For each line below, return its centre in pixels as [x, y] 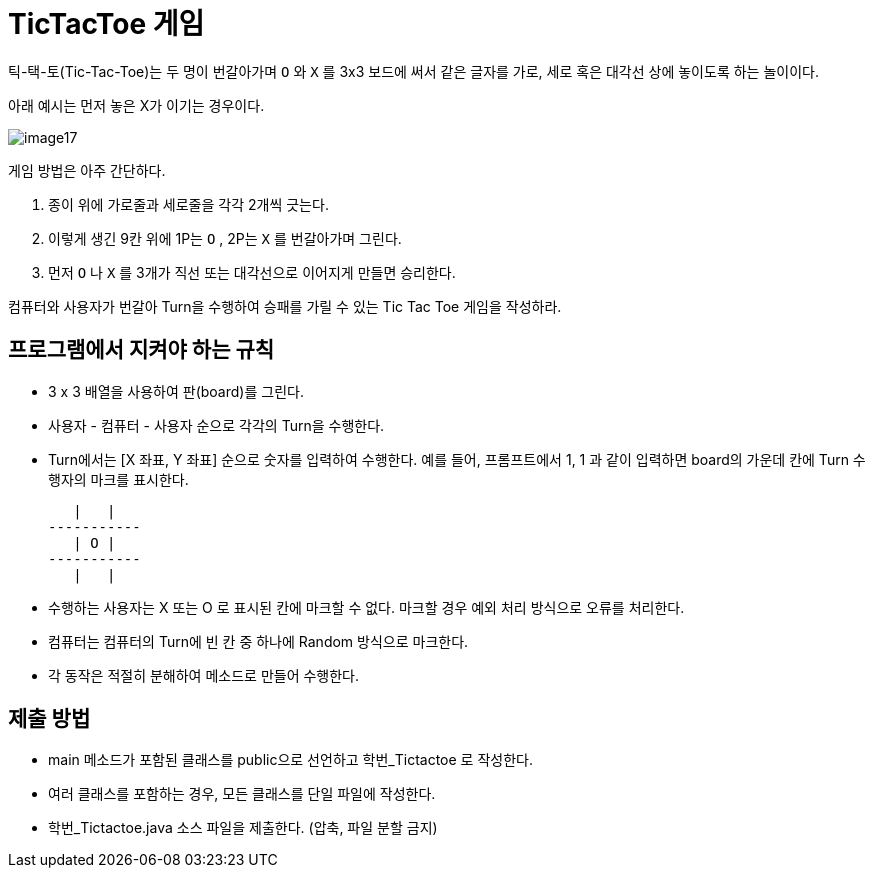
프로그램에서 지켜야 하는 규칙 [141, 350]
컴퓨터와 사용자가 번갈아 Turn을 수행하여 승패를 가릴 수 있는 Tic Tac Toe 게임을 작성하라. [285, 306]
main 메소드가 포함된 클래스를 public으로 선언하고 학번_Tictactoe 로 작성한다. [290, 760]
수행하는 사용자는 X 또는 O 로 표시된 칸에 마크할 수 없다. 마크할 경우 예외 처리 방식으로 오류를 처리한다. [366, 607]
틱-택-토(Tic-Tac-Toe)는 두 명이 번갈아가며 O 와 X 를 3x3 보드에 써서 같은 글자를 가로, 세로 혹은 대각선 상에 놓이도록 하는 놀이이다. [413, 71]
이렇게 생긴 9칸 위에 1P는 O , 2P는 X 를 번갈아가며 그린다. [225, 238]
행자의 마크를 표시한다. [118, 479]
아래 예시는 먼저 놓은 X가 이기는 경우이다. [136, 105]
